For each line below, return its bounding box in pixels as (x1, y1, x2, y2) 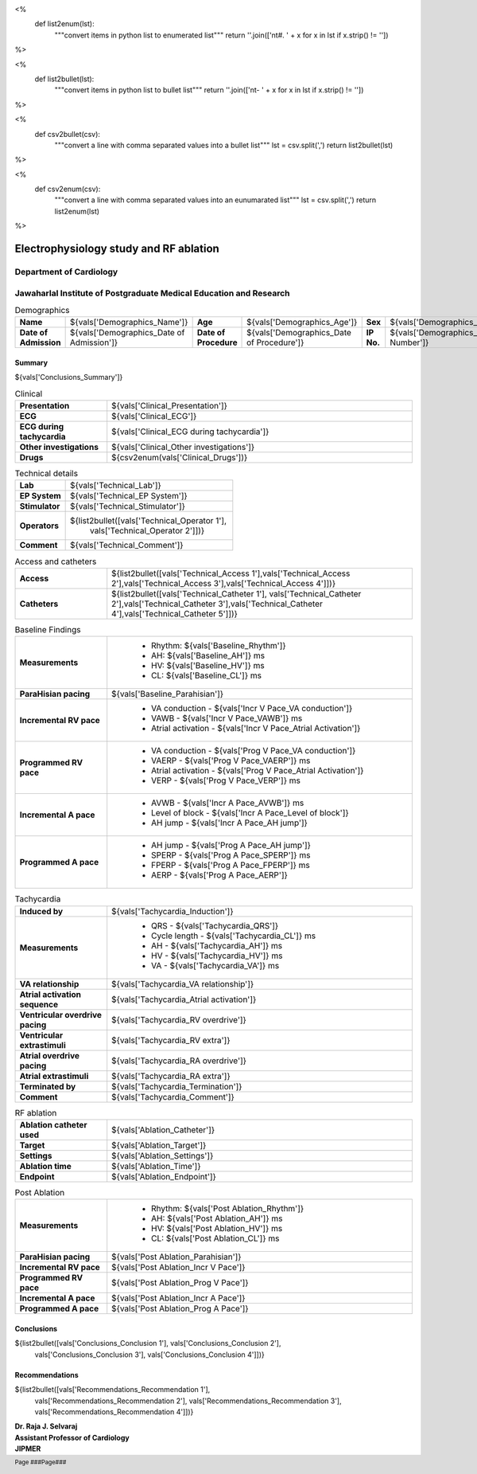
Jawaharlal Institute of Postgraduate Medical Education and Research (14, 287, 290, 299)
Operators (19, 520, 60, 531)
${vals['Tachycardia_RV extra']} (111, 1034, 231, 1046)
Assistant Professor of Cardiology (14, 1433, 130, 1442)
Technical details (14, 468, 79, 479)
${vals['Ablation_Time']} (111, 1160, 201, 1171)
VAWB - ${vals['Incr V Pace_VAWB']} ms (151, 713, 303, 724)
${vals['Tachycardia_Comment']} (111, 1091, 235, 1102)
